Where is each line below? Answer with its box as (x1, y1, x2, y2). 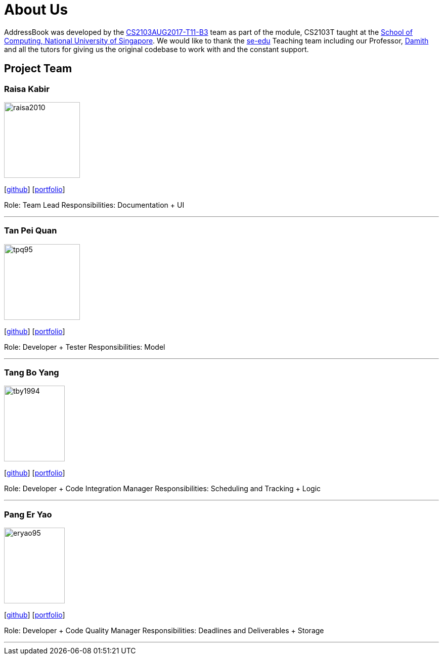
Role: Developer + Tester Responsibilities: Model (4, 342, 165, 351)
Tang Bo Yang (4, 367, 59, 378)
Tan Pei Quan (4, 225, 57, 236)
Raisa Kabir (4, 83, 50, 94)
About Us (4, 1, 68, 18)
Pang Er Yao (4, 509, 52, 520)
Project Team (4, 62, 72, 75)
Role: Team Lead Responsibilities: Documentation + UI (4, 200, 185, 209)
